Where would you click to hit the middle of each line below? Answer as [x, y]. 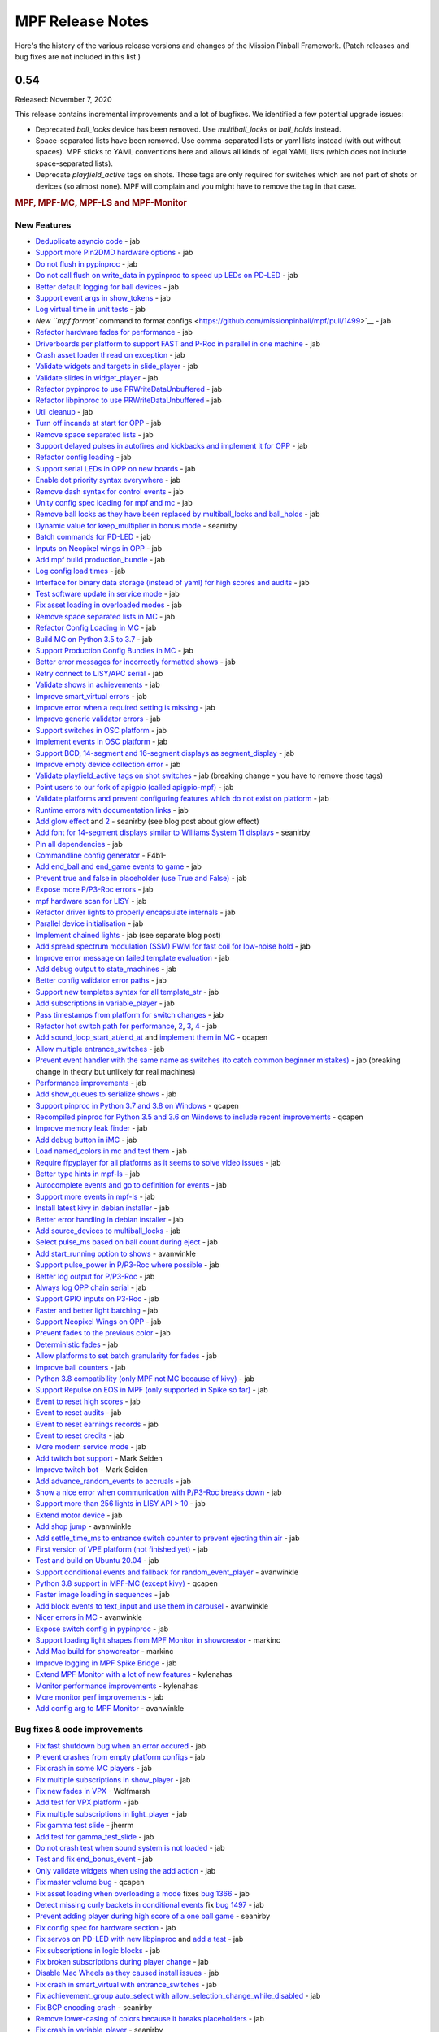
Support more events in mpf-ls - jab [95, 1196]
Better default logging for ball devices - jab [107, 287]
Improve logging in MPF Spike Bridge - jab [106, 1663]
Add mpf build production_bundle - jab [100, 559]
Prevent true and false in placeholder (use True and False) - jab [141, 878]
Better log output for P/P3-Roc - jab [95, 1276]
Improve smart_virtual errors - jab [91, 696]
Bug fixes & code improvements [79, 1730]
